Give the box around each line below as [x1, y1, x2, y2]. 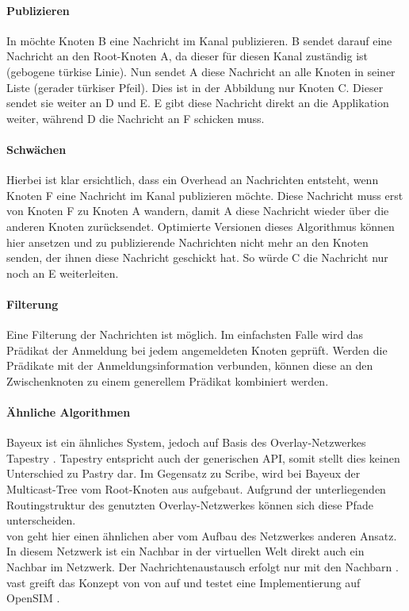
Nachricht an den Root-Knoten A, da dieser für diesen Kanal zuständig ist [6, 48, 369, 64]
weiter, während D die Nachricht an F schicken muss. [6, 110, 265, 126]
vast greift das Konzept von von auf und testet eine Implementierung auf [6, 574, 361, 590]
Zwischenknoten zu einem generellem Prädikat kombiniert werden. [6, 372, 329, 389]
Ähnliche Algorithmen [6, 404, 131, 421]
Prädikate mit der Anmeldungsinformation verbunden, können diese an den [6, 357, 373, 374]
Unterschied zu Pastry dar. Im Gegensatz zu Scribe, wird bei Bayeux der [6, 465, 361, 482]
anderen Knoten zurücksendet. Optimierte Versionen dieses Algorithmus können [6, 217, 395, 234]
